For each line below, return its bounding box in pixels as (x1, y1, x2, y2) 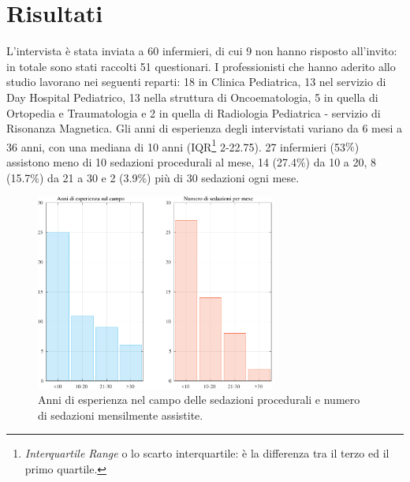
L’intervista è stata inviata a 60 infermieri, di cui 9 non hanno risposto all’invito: (6, 43, 397, 59)
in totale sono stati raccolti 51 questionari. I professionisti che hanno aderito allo (6, 58, 396, 74)
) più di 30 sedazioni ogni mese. (147, 169, 300, 185)
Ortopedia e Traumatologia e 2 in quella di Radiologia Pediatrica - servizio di (6, 104, 381, 121)
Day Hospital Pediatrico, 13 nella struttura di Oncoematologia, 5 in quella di (6, 88, 378, 105)
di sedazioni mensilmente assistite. (38, 406, 203, 423)
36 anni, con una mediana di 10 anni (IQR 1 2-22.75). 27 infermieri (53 (6, 136, 346, 155)
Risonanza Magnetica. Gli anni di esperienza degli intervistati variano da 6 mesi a (6, 120, 402, 136)
